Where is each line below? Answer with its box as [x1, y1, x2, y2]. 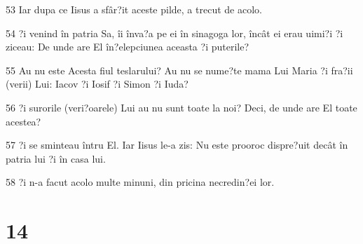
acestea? [6, 114, 41, 128]
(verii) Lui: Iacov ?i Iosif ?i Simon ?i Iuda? [6, 76, 189, 91]
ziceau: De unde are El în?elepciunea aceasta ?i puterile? [6, 39, 249, 54]
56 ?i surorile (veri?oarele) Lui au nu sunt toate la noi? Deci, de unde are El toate [6, 100, 357, 114]
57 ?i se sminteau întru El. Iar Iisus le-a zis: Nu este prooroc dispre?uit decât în [6, 137, 348, 152]
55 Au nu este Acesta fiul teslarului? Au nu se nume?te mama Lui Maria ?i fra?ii [6, 62, 353, 77]
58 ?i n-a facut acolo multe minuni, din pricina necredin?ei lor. [6, 175, 275, 189]
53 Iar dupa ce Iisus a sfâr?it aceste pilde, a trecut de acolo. [6, 2, 262, 16]
